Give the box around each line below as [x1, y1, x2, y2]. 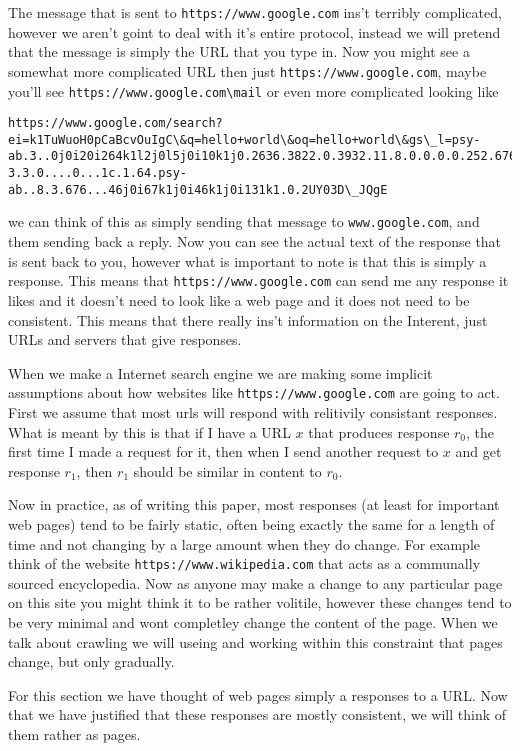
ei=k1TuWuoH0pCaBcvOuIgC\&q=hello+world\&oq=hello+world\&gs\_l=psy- [8, 132, 481, 147]
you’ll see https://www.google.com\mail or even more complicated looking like [8, 80, 499, 101]
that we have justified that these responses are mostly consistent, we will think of [8, 704, 507, 725]
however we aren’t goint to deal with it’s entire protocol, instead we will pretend [8, 21, 501, 42]
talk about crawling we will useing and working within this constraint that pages [8, 631, 503, 652]
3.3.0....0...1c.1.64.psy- [8, 166, 187, 181]
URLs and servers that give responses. [8, 329, 242, 350]
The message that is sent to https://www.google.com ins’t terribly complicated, [8, 2, 502, 22]
